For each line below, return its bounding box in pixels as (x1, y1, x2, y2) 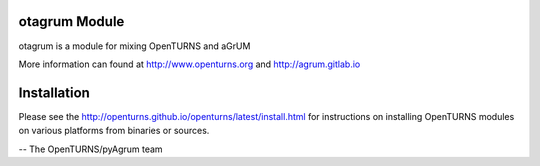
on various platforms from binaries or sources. (18, 125, 210, 137)
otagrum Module (18, 13, 125, 30)
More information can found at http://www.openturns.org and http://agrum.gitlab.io (18, 58, 361, 70)
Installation (18, 84, 90, 101)
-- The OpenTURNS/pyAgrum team (18, 143, 164, 155)
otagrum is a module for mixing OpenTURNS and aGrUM (18, 40, 251, 52)
